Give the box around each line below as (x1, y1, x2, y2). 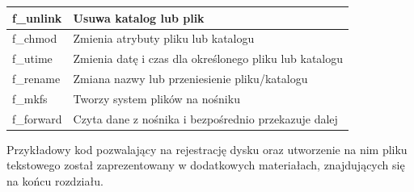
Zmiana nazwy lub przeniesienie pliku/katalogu (73, 70, 308, 87)
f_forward (12, 110, 62, 127)
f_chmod (12, 30, 57, 47)
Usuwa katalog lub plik (73, 9, 205, 26)
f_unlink (12, 9, 62, 26)
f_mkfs (12, 90, 48, 106)
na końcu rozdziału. (6, 173, 103, 189)
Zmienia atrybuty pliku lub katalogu (73, 30, 255, 47)
